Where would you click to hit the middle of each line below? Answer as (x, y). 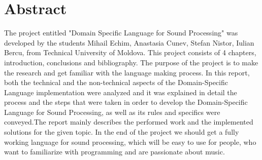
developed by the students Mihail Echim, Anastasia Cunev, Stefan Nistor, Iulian (129, 42)
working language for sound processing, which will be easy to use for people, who (130, 142)
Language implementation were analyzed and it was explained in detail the (121, 92)
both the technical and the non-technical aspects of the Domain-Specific (116, 82)
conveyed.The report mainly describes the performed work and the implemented (129, 122)
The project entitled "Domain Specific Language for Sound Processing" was (121, 33)
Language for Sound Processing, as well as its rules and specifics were (112, 112)
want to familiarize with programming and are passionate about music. (114, 152)
